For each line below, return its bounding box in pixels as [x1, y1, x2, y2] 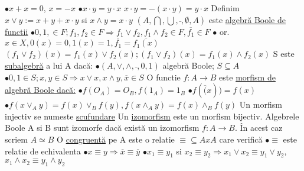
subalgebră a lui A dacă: [5, 59, 93, 71]
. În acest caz [234, 121, 283, 134]
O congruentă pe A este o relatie [57, 133, 175, 145]
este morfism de [219, 70, 276, 83]
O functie [146, 70, 181, 83]
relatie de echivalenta [5, 144, 81, 157]
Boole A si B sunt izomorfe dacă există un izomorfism [5, 121, 200, 134]
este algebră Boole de [208, 13, 286, 25]
